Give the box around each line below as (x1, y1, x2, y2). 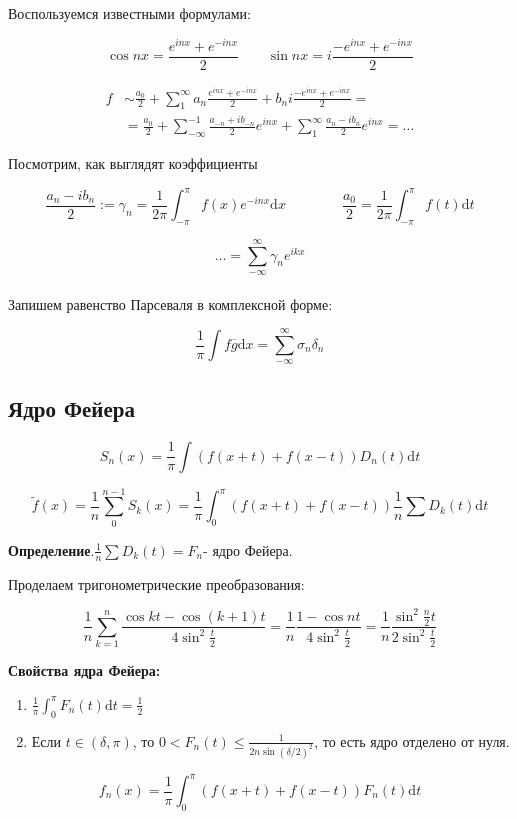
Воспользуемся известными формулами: (8, 3, 251, 23)
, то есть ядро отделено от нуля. (314, 730, 510, 751)
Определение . (8, 539, 95, 560)
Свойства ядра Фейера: (8, 660, 161, 681)
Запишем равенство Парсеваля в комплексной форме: (8, 293, 333, 314)
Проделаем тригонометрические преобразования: (8, 573, 305, 594)
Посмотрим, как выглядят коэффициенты (8, 152, 258, 173)
